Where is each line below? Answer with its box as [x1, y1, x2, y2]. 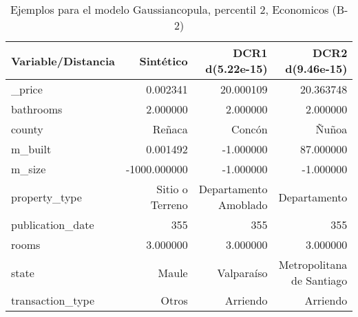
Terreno [150, 197, 188, 212]
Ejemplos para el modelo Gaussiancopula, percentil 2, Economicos [10, 1, 329, 17]
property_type [11, 188, 82, 205]
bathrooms [11, 101, 63, 117]
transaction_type [11, 292, 95, 308]
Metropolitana [278, 256, 348, 272]
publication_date [11, 217, 94, 232]
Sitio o [156, 181, 188, 197]
